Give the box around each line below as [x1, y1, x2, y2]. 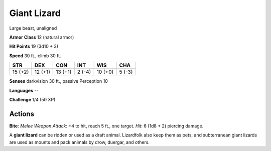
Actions [9, 109, 35, 118]
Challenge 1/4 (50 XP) [9, 96, 56, 102]
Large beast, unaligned [9, 25, 57, 31]
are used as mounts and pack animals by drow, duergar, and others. [9, 139, 150, 145]
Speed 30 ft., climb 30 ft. [9, 53, 61, 59]
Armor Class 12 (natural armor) [9, 34, 74, 40]
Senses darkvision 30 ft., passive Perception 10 [9, 78, 108, 84]
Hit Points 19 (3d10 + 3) [9, 43, 59, 50]
